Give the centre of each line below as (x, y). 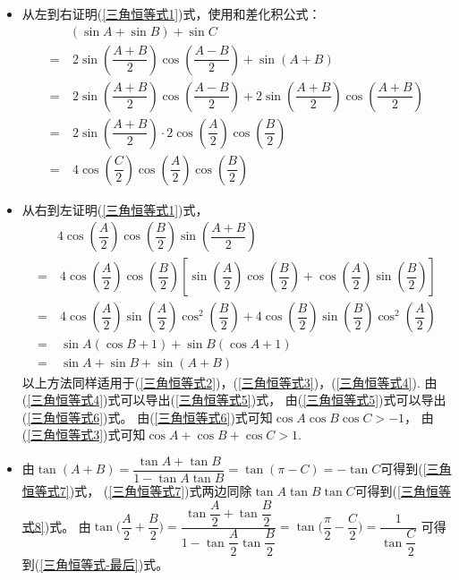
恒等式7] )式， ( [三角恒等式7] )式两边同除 (137, 490)
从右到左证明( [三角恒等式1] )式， (115, 209)
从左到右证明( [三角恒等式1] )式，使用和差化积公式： (171, 13)
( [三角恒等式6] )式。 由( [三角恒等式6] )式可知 (147, 417)
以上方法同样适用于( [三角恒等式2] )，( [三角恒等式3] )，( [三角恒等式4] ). (221, 382)
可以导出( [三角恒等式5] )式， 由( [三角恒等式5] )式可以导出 (283, 400)
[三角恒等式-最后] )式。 (104, 563)
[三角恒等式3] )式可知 (86, 435)
